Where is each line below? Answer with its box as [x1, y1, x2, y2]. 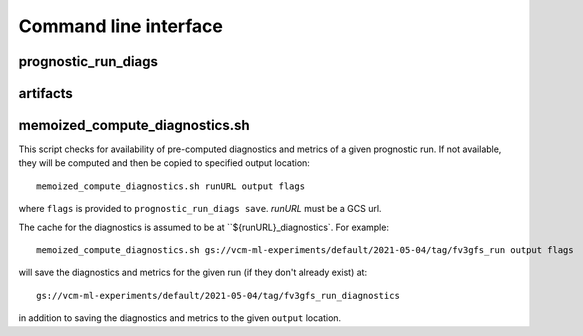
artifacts [18, 85, 74, 102]
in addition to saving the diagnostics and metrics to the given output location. [18, 312, 342, 324]
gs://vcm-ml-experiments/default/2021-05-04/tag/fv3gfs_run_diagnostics [36, 290, 400, 301]
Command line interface [18, 15, 224, 37]
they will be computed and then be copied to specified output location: [18, 157, 310, 169]
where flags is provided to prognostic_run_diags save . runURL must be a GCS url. [18, 203, 382, 215]
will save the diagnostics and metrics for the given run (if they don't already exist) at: [18, 266, 368, 279]
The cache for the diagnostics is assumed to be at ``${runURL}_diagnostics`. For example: [18, 221, 390, 233]
